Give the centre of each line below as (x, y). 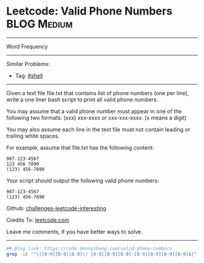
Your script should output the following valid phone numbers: (83, 181)
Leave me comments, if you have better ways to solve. (74, 231)
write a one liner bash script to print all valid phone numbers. (82, 99)
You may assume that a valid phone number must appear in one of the (94, 111)
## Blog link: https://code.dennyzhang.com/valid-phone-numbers (89, 248)
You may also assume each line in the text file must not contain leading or (98, 129)
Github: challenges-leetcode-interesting (56, 208)
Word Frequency (27, 46)
